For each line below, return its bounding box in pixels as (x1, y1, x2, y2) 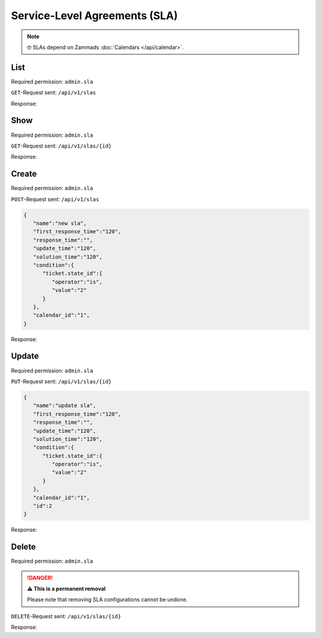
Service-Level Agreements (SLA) (11, 9, 178, 22)
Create (11, 169, 37, 179)
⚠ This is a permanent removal (27, 585, 106, 593)
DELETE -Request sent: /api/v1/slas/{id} (11, 612, 122, 619)
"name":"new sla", (33, 220, 87, 226)
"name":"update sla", (33, 402, 97, 409)
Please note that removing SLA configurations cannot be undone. (27, 596, 188, 603)
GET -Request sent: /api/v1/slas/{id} (11, 142, 112, 149)
